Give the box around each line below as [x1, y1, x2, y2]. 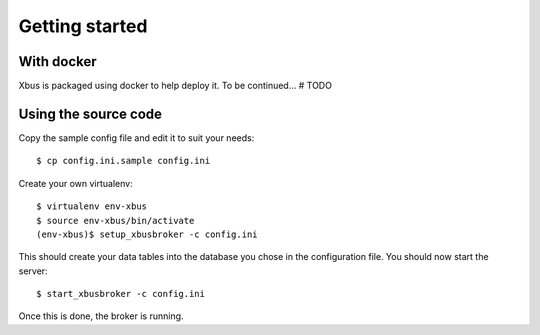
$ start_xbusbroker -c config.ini [36, 288, 205, 300]
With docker [18, 53, 97, 70]
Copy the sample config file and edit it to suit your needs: [18, 131, 255, 144]
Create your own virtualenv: [18, 177, 134, 189]
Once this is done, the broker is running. [18, 310, 184, 322]
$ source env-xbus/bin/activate [36, 215, 195, 226]
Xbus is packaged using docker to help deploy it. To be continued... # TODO [18, 80, 332, 92]
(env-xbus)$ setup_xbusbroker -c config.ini [36, 228, 259, 240]
